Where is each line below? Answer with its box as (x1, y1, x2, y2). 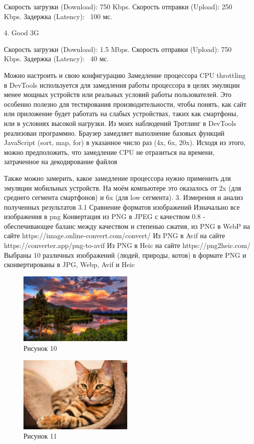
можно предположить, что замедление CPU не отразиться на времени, (4, 147, 215, 157)
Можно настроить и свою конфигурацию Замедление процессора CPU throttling (4, 70, 246, 80)
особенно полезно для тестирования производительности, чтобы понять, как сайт (4, 99, 247, 109)
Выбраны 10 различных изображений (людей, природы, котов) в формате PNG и (4, 249, 246, 260)
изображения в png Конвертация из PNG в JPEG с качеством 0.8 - (4, 211, 206, 222)
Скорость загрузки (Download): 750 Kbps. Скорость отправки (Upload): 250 (4, 1, 232, 11)
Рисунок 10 (23, 343, 57, 353)
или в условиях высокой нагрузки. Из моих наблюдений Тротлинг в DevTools (4, 118, 236, 128)
